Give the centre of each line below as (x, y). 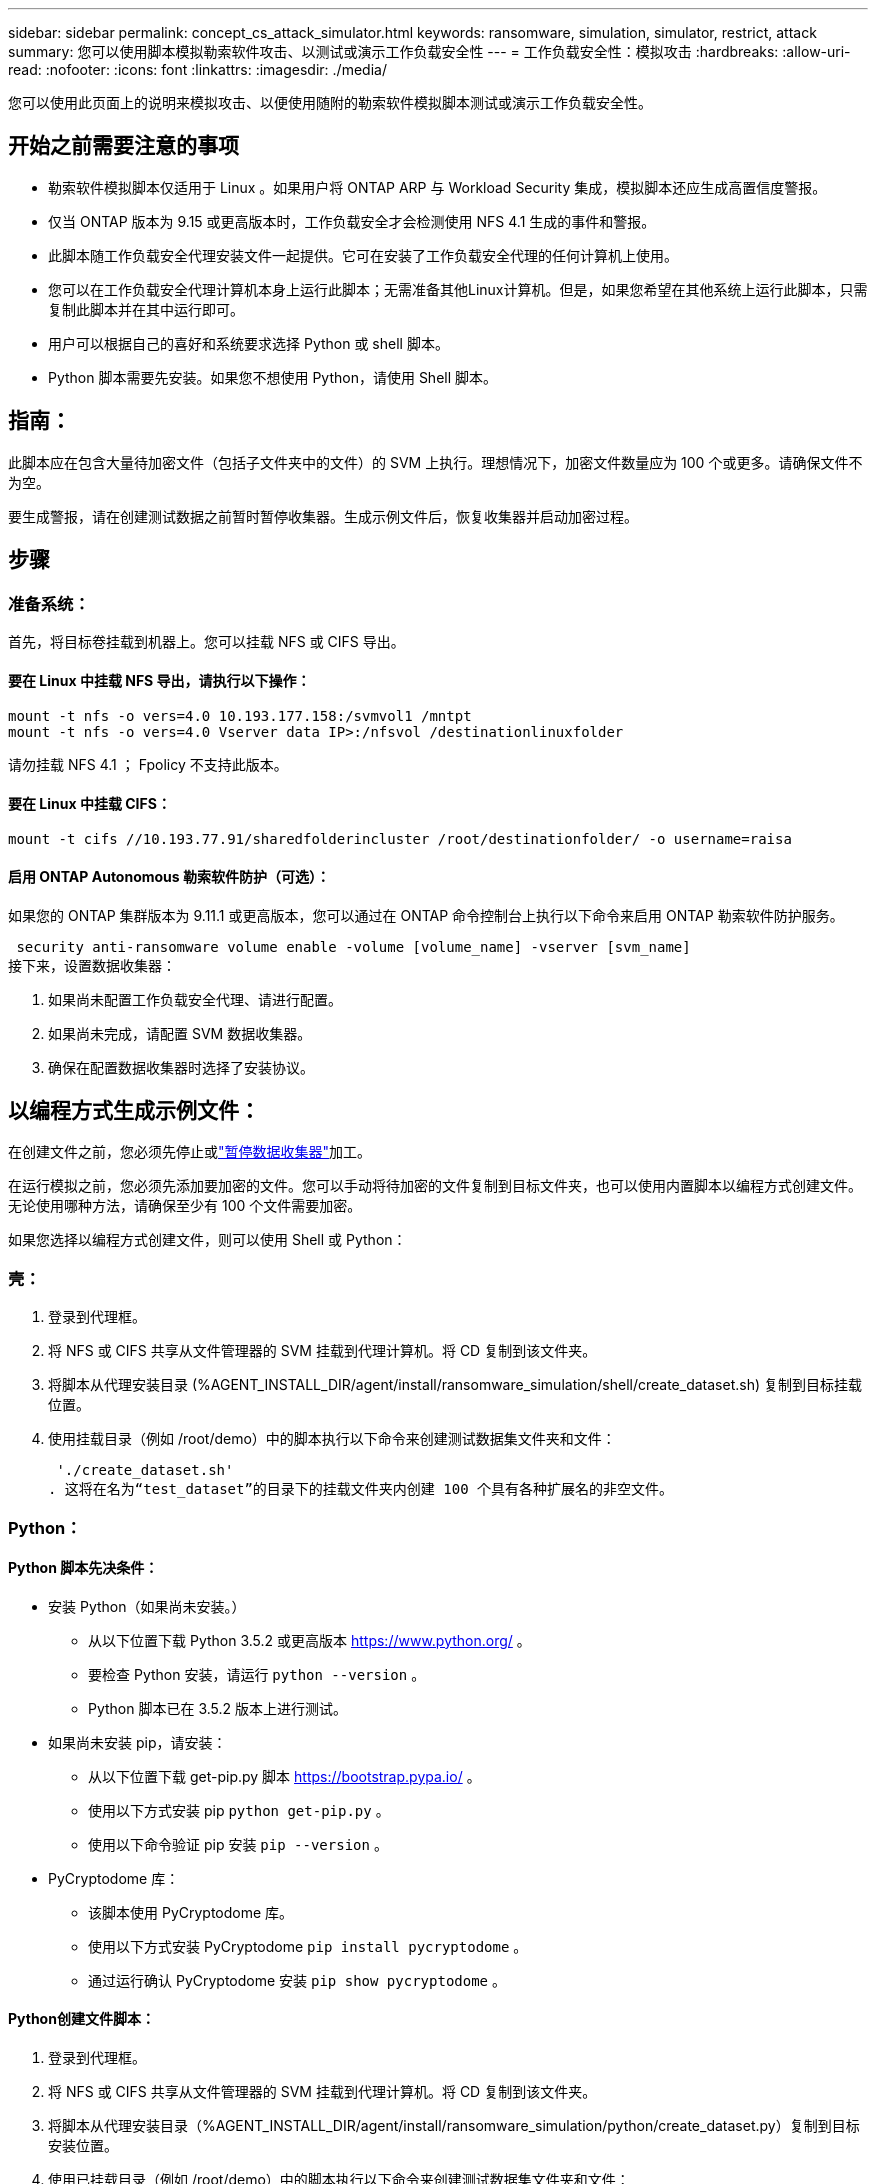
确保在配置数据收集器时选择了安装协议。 (181, 1067)
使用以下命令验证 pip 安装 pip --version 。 (238, 1844)
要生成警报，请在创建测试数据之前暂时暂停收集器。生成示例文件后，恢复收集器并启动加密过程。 (323, 516)
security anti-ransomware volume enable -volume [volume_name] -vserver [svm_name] (353, 946)
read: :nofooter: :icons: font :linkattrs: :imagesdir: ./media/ (197, 69)
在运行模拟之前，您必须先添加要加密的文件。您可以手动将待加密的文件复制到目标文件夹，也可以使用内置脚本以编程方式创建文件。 (435, 1186)
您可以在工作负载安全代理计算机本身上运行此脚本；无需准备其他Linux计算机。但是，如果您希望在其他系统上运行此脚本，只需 (458, 289)
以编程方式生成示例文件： (134, 1110)
